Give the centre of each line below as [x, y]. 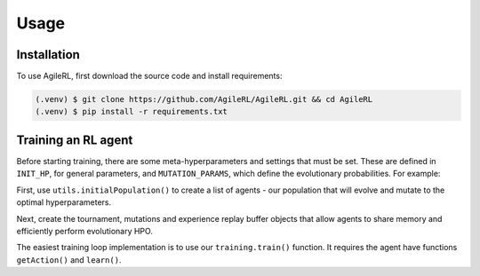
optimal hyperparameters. [64, 202]
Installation [48, 55]
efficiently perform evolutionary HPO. [84, 231]
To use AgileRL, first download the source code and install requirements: [149, 76]
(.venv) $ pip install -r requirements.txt [132, 112]
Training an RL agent [75, 140]
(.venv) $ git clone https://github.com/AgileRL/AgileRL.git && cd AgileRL [204, 99]
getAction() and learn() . [69, 260]
